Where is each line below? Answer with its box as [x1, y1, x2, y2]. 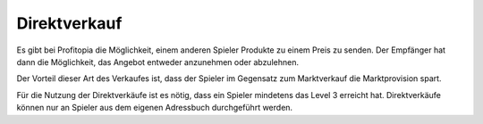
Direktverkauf [16, 13, 123, 33]
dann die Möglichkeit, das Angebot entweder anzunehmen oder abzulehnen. [16, 56, 300, 67]
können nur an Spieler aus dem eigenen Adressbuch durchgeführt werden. [16, 103, 293, 113]
